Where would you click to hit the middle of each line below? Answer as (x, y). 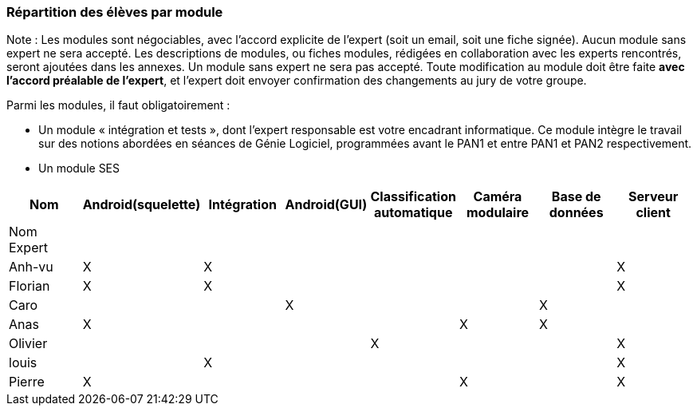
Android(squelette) (142, 205)
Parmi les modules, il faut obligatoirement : (118, 105)
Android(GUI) (326, 205)
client (653, 213)
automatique (413, 213)
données (576, 213)
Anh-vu (31, 267)
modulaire (498, 213)
